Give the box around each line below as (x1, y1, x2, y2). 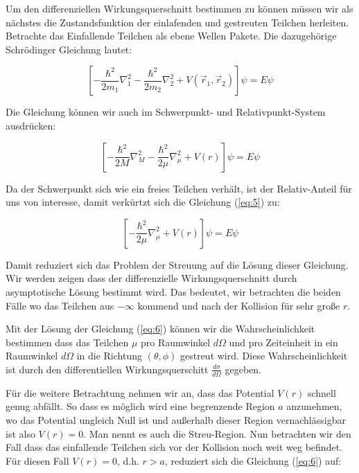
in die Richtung (76, 348, 142, 363)
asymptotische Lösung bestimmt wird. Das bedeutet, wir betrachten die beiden (6, 284, 341, 298)
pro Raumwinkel (141, 334, 211, 349)
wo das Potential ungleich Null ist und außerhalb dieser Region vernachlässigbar (6, 412, 346, 427)
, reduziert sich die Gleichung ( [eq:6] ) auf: (164, 453, 342, 467)
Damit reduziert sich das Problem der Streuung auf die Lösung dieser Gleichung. (6, 257, 349, 271)
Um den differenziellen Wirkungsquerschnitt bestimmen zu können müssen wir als (6, 1, 353, 15)
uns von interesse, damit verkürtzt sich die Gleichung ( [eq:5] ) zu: (6, 195, 280, 209)
